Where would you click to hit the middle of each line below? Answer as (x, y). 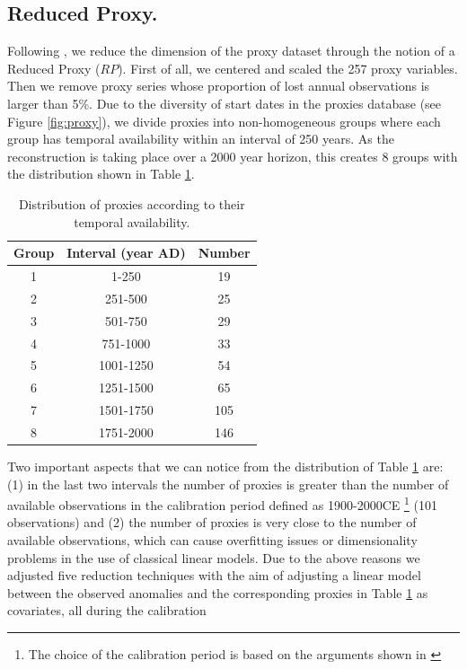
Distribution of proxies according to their (132, 203)
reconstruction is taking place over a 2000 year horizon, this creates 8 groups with (233, 156)
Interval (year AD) (126, 253)
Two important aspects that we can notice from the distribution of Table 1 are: (225, 466)
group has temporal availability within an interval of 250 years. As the (201, 139)
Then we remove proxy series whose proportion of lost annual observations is (219, 86)
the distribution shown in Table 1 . (101, 174)
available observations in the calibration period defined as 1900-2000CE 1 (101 (222, 503)
